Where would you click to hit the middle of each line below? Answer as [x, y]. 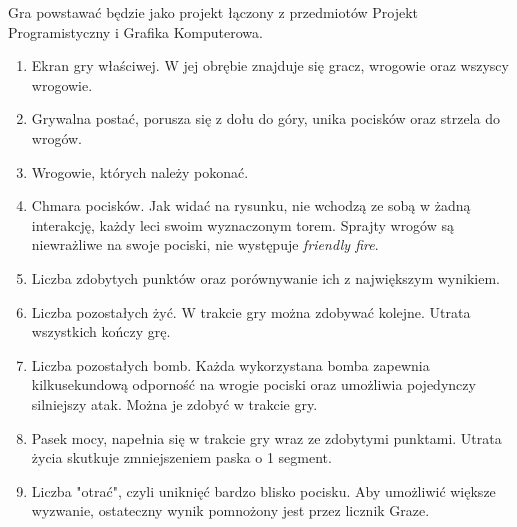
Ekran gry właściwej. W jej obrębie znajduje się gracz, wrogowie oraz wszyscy [270, 65]
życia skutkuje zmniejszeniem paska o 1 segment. [181, 457]
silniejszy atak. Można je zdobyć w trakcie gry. [174, 403]
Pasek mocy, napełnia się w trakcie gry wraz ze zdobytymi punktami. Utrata [266, 437]
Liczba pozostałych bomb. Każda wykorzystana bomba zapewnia [230, 364]
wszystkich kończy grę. [101, 331]
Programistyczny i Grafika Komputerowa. [135, 31]
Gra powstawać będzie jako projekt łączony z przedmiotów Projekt [213, 12]
